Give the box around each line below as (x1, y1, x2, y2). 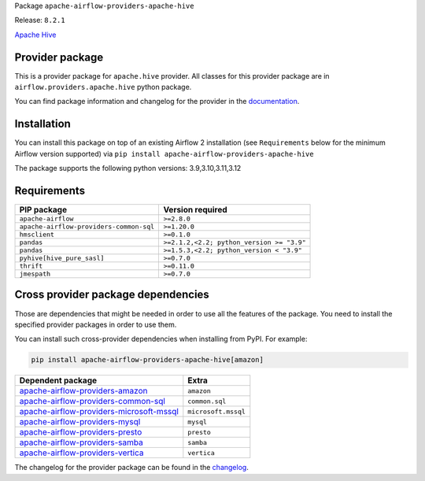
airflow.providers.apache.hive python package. (14, 83, 192, 92)
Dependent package (19, 375, 98, 386)
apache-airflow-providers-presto (19, 427, 142, 438)
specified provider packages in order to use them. (14, 320, 177, 329)
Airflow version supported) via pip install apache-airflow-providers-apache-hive (14, 149, 314, 158)
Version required (163, 205, 227, 216)
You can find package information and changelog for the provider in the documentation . (14, 97, 300, 106)
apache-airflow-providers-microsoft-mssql (19, 406, 179, 417)
